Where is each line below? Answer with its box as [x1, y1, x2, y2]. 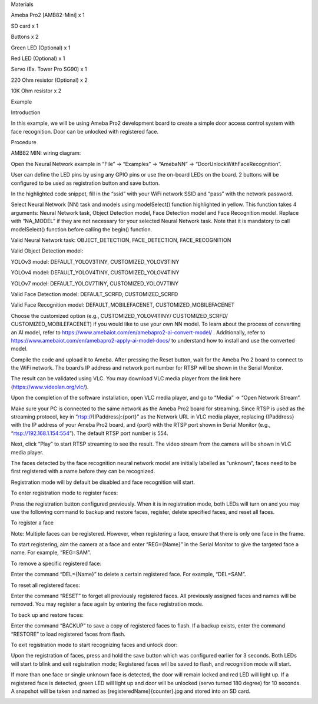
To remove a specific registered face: [11, 560, 102, 567]
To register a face [11, 519, 54, 526]
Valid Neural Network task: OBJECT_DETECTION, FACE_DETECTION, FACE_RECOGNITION [11, 236, 231, 244]
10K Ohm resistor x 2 [11, 87, 62, 94]
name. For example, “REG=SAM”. [11, 549, 91, 556]
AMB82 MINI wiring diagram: [11, 150, 81, 157]
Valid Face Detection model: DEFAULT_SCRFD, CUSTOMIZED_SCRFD [11, 290, 178, 297]
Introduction [11, 109, 41, 116]
